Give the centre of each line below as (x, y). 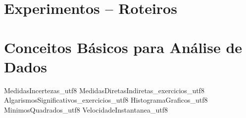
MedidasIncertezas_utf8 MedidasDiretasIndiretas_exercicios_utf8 (104, 90)
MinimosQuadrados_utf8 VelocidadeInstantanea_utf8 (86, 109)
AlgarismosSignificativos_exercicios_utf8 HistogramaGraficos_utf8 (106, 100)
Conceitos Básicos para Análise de (123, 47)
